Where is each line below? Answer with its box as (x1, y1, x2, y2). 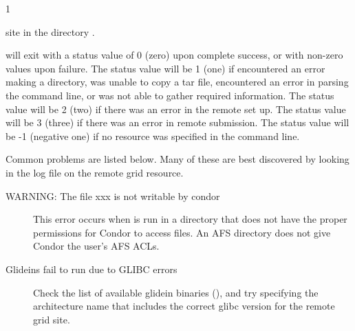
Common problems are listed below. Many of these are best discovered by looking (6, 152, 349, 166)
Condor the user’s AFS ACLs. (33, 239, 160, 253)
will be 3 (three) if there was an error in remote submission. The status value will (6, 115, 349, 130)
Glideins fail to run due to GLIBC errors (6, 261, 177, 276)
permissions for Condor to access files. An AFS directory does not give (33, 225, 331, 239)
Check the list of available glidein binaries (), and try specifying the (33, 285, 319, 299)
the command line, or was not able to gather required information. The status (6, 88, 334, 102)
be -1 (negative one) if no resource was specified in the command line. (6, 128, 300, 143)
